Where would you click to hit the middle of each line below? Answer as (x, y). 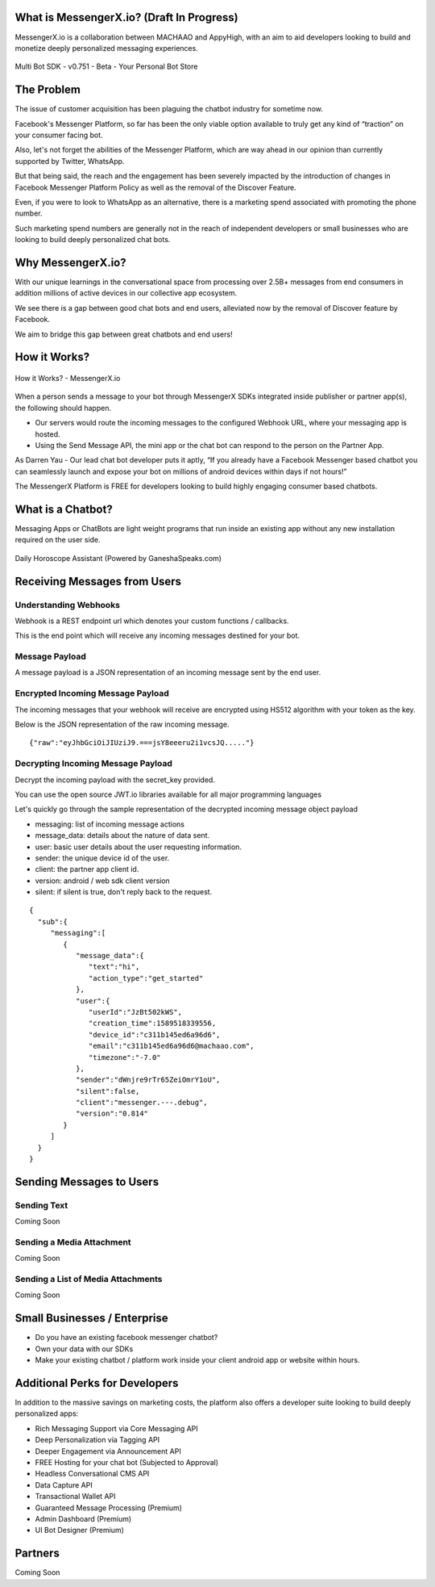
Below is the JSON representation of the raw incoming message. (122, 724)
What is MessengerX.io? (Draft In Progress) (126, 17)
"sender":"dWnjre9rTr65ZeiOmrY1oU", (148, 1080)
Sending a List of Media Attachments (89, 1279)
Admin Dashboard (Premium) (83, 1518)
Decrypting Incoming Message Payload (93, 764)
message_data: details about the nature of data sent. (122, 835)
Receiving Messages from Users (98, 581)
